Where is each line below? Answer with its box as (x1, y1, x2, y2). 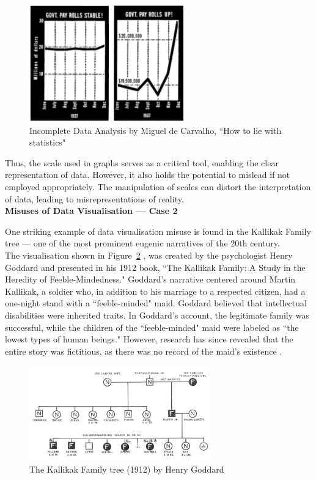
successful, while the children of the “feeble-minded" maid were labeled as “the (5, 320, 299, 333)
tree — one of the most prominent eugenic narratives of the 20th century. (5, 237, 280, 249)
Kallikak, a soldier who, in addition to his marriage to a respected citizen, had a (5, 284, 306, 297)
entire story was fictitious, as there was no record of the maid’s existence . (5, 344, 282, 357)
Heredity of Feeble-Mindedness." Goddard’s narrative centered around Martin (5, 273, 296, 286)
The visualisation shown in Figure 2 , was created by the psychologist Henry (5, 248, 293, 261)
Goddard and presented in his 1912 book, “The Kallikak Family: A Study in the (5, 260, 306, 273)
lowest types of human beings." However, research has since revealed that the (5, 333, 293, 345)
